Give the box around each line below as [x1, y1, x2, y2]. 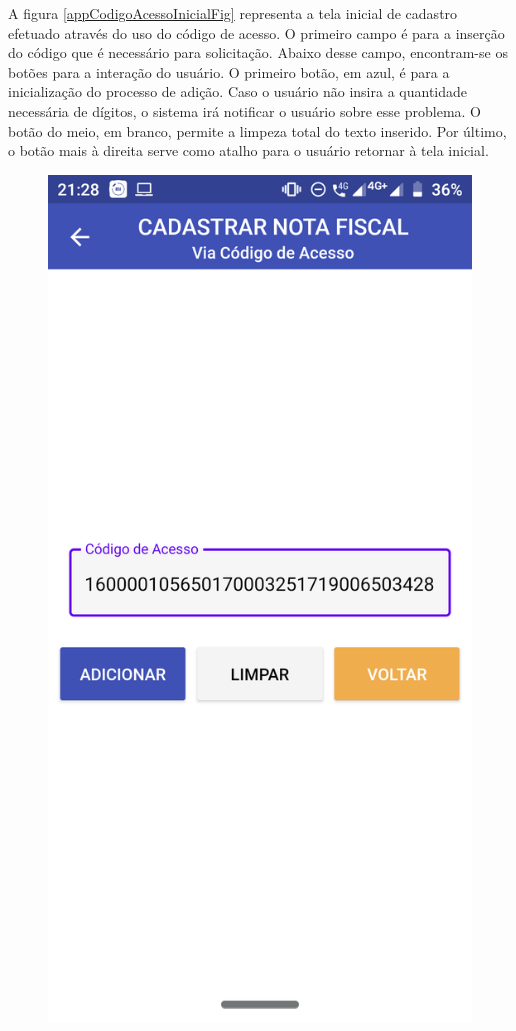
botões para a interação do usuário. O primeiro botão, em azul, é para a [8, 61, 450, 82]
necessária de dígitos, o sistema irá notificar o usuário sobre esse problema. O [8, 100, 481, 121]
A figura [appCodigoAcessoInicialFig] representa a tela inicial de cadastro [8, 3, 458, 23]
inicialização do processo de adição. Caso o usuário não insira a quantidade [8, 81, 468, 102]
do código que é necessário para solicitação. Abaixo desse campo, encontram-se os [8, 42, 508, 63]
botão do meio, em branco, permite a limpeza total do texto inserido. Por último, [8, 120, 507, 141]
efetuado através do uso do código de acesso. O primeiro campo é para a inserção [8, 22, 505, 43]
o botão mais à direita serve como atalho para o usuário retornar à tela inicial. [8, 140, 489, 161]
